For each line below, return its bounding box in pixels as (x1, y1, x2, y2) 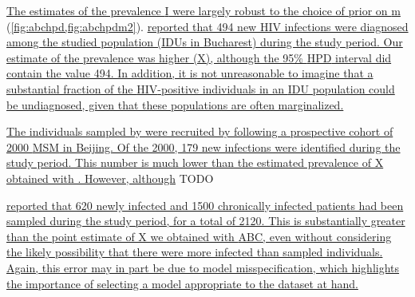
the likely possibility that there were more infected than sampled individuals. (6, 244, 383, 260)
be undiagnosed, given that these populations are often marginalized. (6, 96, 344, 113)
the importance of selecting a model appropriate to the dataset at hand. (6, 275, 358, 291)
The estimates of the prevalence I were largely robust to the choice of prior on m (6, 2, 401, 18)
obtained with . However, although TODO (6, 169, 214, 186)
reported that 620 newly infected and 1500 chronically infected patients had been (6, 196, 404, 213)
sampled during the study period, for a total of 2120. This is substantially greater (6, 212, 405, 229)
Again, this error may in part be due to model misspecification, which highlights (6, 259, 400, 275)
